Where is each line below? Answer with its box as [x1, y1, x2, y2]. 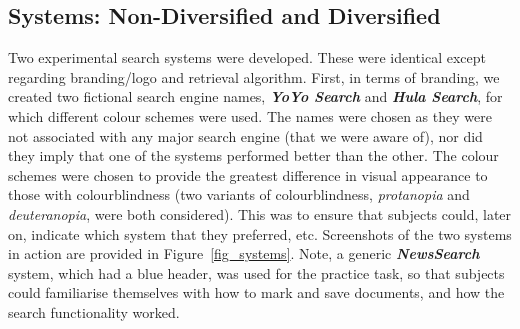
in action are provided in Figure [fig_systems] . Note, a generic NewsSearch [8, 243, 480, 264]
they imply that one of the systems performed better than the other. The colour [8, 145, 499, 166]
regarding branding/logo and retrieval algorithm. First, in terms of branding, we [8, 66, 500, 87]
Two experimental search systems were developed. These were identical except [8, 47, 486, 68]
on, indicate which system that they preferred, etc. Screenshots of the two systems [8, 223, 512, 244]
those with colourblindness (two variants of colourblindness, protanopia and [8, 184, 470, 205]
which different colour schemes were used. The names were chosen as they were [8, 105, 492, 126]
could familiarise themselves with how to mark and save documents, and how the [8, 282, 505, 303]
